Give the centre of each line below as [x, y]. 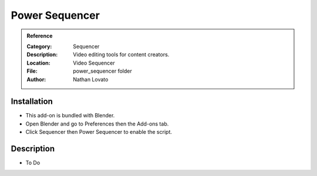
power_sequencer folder [102, 71]
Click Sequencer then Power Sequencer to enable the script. [99, 132]
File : [32, 71]
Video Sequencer [94, 63]
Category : [39, 46]
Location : [38, 63]
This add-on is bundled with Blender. [70, 116]
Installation [32, 102]
